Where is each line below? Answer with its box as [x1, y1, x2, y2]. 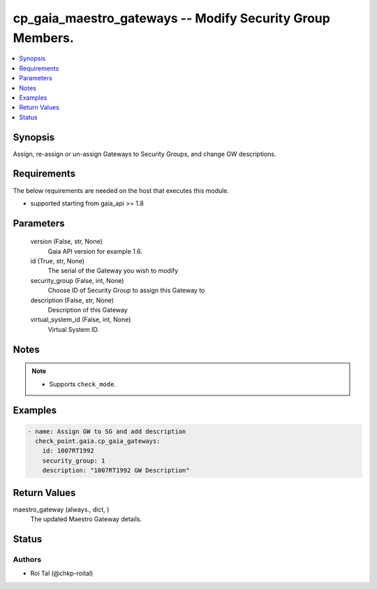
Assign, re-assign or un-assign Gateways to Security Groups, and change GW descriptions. [13, 150, 276, 158]
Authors [13, 554, 42, 564]
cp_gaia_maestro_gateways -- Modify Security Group [13, 10, 331, 26]
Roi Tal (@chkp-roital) [30, 569, 94, 578]
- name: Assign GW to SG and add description [27, 427, 186, 435]
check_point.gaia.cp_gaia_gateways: [35, 437, 161, 445]
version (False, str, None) [30, 238, 103, 246]
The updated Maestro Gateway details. [30, 515, 142, 523]
